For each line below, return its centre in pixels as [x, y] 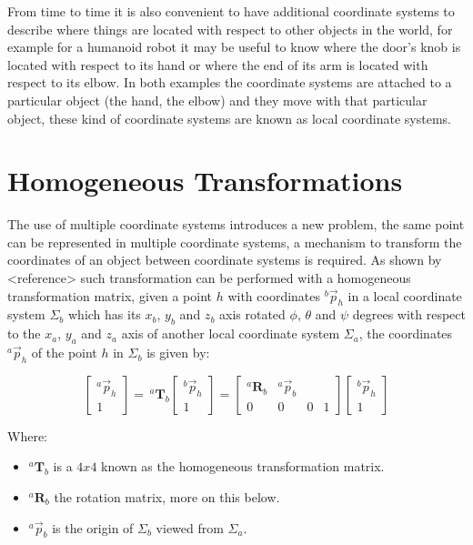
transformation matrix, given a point [110, 295]
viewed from [190, 527]
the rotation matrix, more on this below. [167, 497]
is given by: [178, 353]
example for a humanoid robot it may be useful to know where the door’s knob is [234, 47]
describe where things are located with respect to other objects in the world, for [230, 29]
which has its [104, 314]
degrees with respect [409, 314]
